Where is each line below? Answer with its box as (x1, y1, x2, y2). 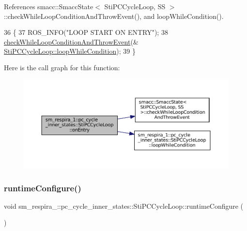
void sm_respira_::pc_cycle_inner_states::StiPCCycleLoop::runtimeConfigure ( (4, 201, 244, 211)
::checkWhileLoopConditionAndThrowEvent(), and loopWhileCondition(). (4, 11, 224, 21)
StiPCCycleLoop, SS (104, 1, 166, 11)
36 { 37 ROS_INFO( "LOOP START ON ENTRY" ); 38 (4, 27, 168, 37)
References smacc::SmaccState (4, 1, 93, 11)
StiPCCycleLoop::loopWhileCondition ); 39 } (4, 46, 136, 56)
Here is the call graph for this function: (4, 62, 120, 72)
